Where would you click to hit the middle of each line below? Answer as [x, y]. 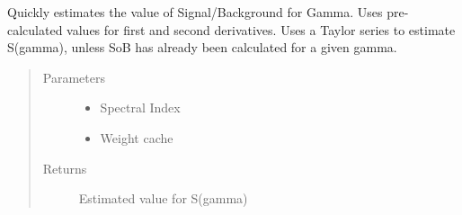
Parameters [74, 77]
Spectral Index [140, 107]
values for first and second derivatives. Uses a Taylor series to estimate [261, 29]
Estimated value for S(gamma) [163, 198]
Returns [65, 168]
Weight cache [137, 137]
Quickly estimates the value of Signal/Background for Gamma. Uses [195, 12]
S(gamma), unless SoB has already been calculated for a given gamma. [202, 47]
